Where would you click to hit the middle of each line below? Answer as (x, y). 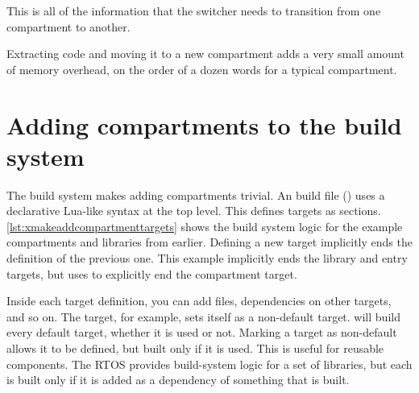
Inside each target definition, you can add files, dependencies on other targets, (199, 301)
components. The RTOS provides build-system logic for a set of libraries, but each (209, 364)
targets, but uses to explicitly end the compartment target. (152, 273)
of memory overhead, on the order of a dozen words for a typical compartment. (202, 69)
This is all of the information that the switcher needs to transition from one (194, 10)
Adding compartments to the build (204, 124)
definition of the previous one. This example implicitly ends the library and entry (207, 258)
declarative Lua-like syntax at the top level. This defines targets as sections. (194, 211)
